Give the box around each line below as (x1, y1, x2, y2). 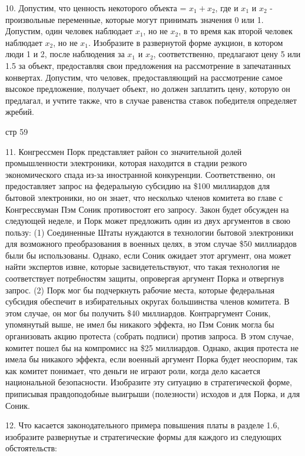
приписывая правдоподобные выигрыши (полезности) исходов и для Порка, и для (5, 388, 300, 399)
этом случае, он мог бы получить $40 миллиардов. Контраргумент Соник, (5, 306, 271, 319)
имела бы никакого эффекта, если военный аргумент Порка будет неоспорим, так (5, 353, 298, 365)
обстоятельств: (5, 442, 57, 454)
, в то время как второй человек (178, 25, 293, 37)
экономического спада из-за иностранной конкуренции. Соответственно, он (5, 168, 276, 180)
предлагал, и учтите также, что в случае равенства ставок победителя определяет (5, 94, 297, 106)
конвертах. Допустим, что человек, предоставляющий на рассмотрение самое (5, 71, 283, 83)
